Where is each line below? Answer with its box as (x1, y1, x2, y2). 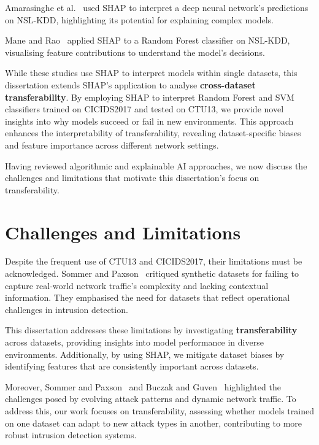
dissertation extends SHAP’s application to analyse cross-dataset (5, 78, 256, 91)
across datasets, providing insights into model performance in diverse (5, 336, 264, 348)
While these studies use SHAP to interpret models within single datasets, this (5, 66, 298, 79)
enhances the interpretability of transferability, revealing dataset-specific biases (5, 126, 301, 139)
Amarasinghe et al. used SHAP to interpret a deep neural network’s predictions (5, 1, 309, 14)
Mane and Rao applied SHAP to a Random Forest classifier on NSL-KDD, (5, 34, 290, 47)
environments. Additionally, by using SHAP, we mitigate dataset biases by (5, 347, 285, 360)
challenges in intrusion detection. (5, 303, 128, 315)
